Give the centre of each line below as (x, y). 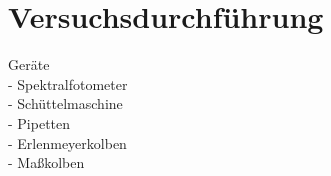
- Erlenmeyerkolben (67, 142)
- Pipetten (39, 122)
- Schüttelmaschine (65, 103)
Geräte (29, 64)
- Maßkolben (46, 162)
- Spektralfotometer (68, 83)
